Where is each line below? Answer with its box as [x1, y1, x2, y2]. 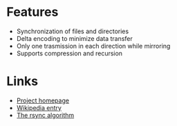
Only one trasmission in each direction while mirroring [16, 42, 171, 50]
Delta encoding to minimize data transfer [16, 34, 133, 42]
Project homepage [16, 96, 70, 105]
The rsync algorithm [16, 111, 75, 119]
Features [6, 4, 59, 20]
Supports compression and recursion [16, 49, 122, 57]
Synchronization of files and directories [16, 27, 129, 35]
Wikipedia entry [16, 103, 62, 111]
